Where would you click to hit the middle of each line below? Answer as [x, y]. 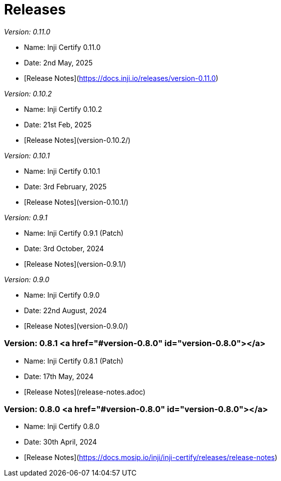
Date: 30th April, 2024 [61, 442]
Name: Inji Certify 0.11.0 [62, 47]
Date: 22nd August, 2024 [65, 310]
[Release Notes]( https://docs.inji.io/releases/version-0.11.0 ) [121, 78]
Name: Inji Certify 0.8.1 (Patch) [74, 361]
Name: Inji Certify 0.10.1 [62, 171]
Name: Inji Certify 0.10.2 [63, 109]
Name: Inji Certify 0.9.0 [62, 295]
